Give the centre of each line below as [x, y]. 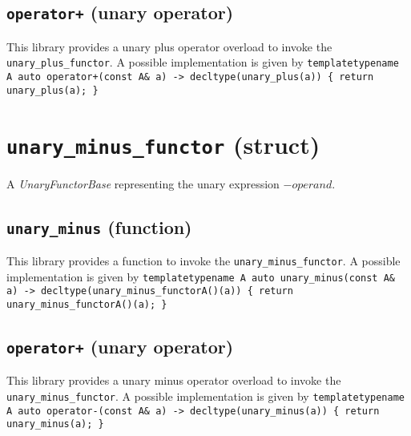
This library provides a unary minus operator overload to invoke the [174, 380]
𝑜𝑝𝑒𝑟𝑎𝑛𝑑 [312, 185]
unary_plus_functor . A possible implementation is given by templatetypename [203, 62]
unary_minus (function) [99, 226]
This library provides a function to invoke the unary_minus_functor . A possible [203, 260]
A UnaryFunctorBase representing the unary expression [143, 183]
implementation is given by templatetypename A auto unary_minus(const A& [201, 276]
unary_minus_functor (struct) [163, 144]
